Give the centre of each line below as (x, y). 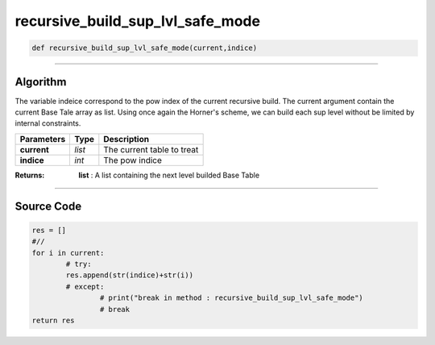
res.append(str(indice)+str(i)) (129, 275)
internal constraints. (48, 123)
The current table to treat (151, 149)
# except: (85, 287)
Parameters (43, 139)
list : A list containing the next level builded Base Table (169, 175)
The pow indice (133, 160)
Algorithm (41, 82)
